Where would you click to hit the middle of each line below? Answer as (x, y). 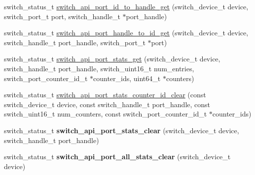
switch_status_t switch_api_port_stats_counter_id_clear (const (105, 95)
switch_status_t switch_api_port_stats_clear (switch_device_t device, (122, 130)
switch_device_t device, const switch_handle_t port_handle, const (107, 104)
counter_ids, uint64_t (127, 78)
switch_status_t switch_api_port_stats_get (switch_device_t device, (112, 59)
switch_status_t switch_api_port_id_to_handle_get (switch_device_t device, (126, 6)
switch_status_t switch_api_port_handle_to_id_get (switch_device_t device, (126, 33)
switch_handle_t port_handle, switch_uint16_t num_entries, (99, 68)
